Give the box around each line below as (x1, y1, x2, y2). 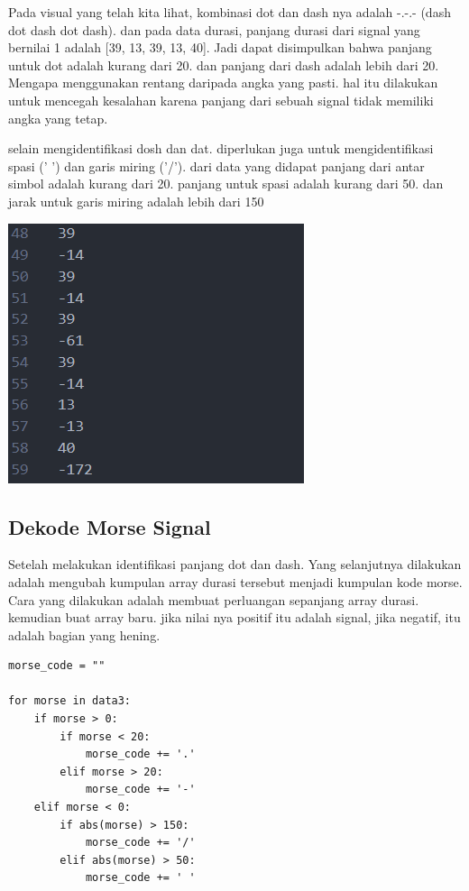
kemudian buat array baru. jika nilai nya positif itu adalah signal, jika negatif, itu (8, 608, 461, 627)
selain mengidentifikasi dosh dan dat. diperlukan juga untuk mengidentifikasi (8, 139, 434, 158)
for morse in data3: (8, 694, 132, 708)
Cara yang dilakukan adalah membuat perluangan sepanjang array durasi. (8, 590, 419, 609)
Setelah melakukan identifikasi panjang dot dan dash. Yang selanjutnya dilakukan (8, 555, 462, 574)
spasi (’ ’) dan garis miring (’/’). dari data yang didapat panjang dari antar (8, 156, 425, 175)
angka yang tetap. (8, 108, 108, 127)
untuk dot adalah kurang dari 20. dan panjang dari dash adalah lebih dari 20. (8, 55, 439, 74)
